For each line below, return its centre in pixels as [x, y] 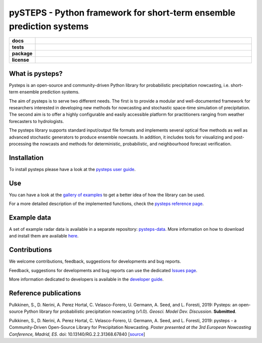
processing [20, 144]
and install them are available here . [44, 236]
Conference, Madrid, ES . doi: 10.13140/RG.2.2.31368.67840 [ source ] [77, 334]
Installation [26, 158]
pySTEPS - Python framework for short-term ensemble [122, 13]
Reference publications [45, 293]
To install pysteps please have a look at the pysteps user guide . [72, 169]
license [20, 60]
